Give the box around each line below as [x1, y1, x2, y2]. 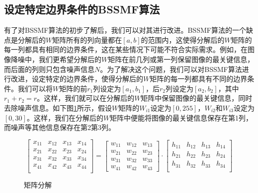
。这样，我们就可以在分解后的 [37, 93, 135, 103]
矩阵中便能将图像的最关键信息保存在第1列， [110, 112, 253, 123]
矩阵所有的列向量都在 [52, 34, 122, 45]
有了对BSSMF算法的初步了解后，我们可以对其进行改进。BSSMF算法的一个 [4, 25, 246, 35]
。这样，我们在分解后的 [26, 112, 103, 123]
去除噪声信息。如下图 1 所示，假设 [4, 102, 112, 113]
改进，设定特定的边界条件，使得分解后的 [10, 73, 143, 84]
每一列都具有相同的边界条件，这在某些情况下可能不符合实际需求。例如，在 [4, 44, 248, 55]
